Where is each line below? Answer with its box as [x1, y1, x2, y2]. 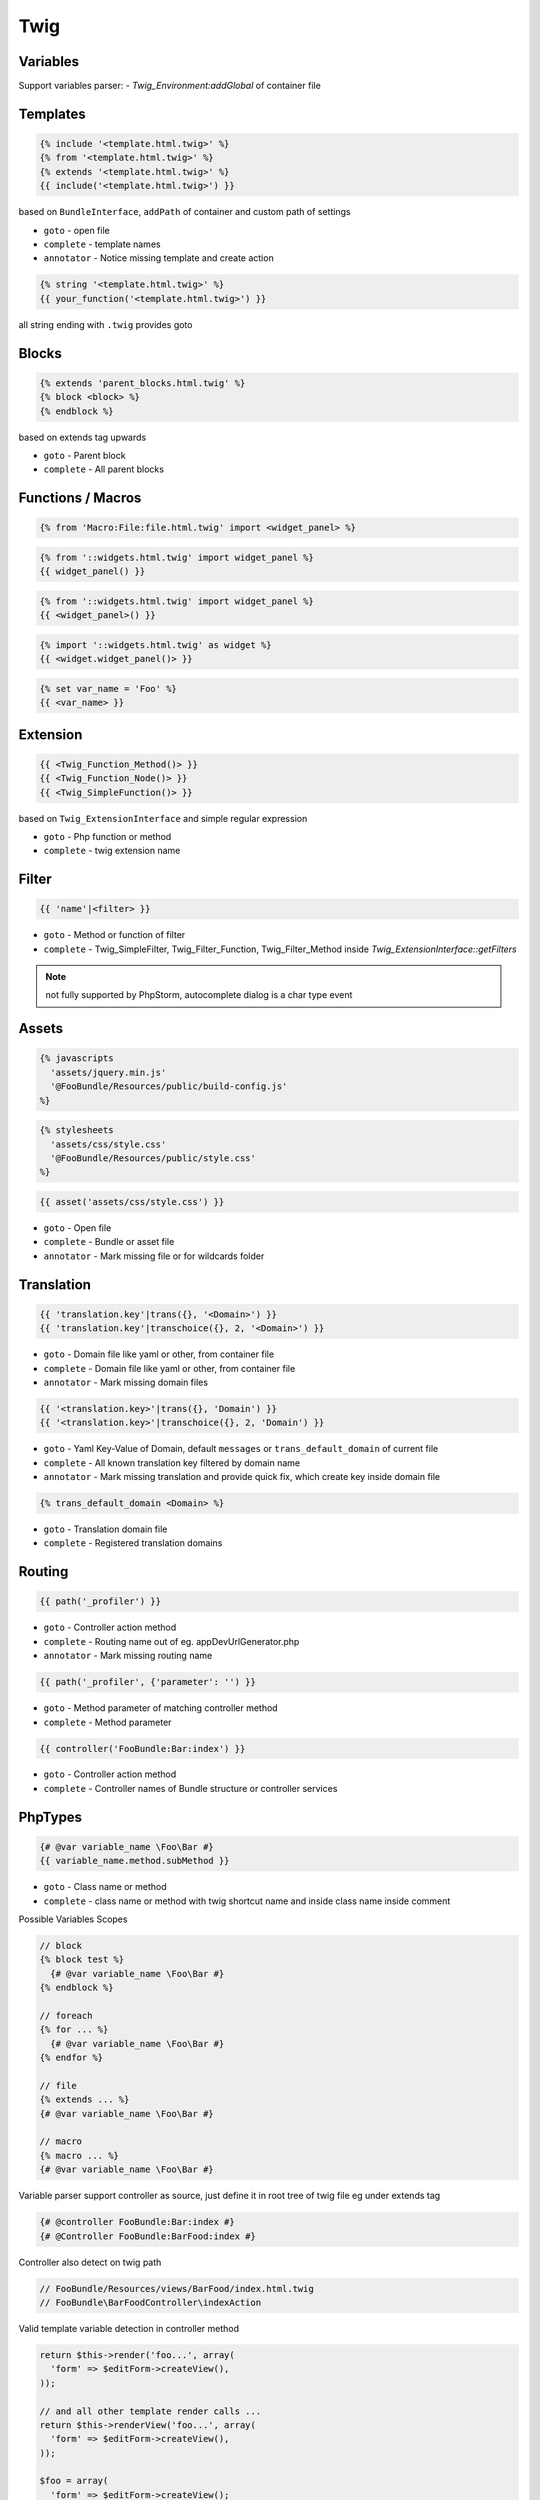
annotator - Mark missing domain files [43, 1376, 209, 1388]
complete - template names [43, 238, 161, 250]
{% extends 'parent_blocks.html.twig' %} [39, 377, 246, 389]
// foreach [39, 2010, 93, 2021]
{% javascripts [39, 1053, 114, 1064]
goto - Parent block [43, 449, 126, 461]
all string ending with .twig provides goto [18, 318, 193, 330]
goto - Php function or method [43, 830, 172, 842]
